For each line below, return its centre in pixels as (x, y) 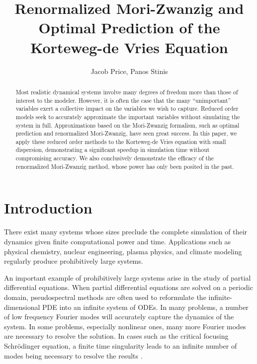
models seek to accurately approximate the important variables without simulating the (128, 116)
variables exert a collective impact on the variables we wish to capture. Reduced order (127, 109)
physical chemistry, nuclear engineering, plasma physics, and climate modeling (123, 251)
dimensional (22, 307)
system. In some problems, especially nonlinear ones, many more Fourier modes (125, 326)
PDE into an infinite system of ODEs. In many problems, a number (145, 307)
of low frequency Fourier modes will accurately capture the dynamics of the (119, 317)
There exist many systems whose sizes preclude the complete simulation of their (126, 232)
